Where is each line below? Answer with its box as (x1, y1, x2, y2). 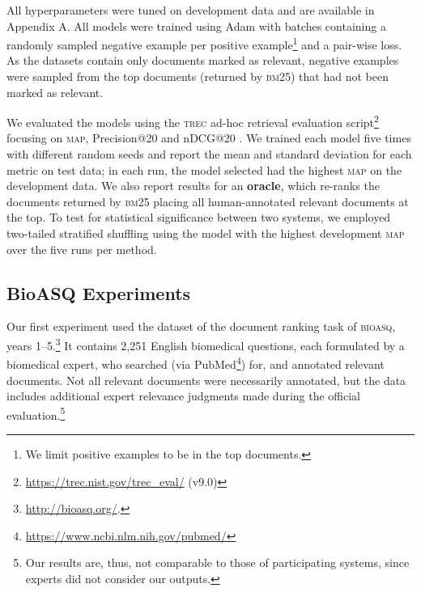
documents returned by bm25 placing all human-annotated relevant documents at (6, 192, 409, 209)
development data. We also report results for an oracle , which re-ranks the (6, 177, 380, 194)
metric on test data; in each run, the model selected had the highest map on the (6, 161, 402, 178)
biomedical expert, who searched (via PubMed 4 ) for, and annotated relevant (6, 353, 385, 372)
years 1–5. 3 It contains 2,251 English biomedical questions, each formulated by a (6, 335, 405, 353)
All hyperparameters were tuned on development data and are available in (6, 2, 375, 18)
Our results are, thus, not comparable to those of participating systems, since (25, 554, 410, 571)
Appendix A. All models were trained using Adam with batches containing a (6, 17, 386, 34)
